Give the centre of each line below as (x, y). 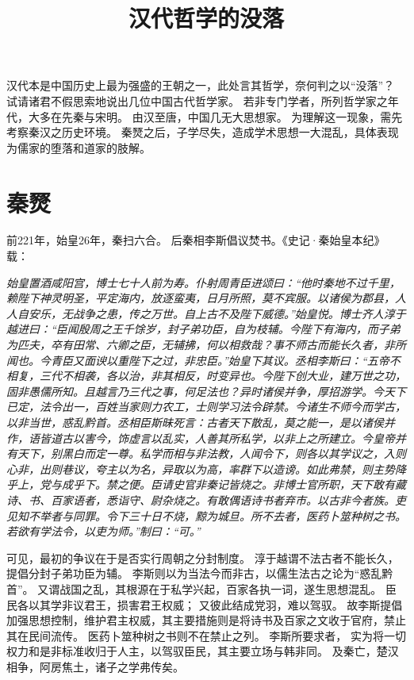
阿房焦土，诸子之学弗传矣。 (111, 666)
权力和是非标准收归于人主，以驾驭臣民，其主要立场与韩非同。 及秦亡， (192, 651)
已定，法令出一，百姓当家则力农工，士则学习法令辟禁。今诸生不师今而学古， (206, 407)
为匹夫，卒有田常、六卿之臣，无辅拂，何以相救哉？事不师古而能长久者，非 (201, 345)
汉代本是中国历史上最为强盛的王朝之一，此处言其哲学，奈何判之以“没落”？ (201, 85)
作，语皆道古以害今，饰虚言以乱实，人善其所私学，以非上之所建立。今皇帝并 (206, 438)
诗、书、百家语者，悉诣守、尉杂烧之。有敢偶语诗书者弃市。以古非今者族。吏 (206, 499)
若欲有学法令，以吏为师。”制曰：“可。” (103, 531)
